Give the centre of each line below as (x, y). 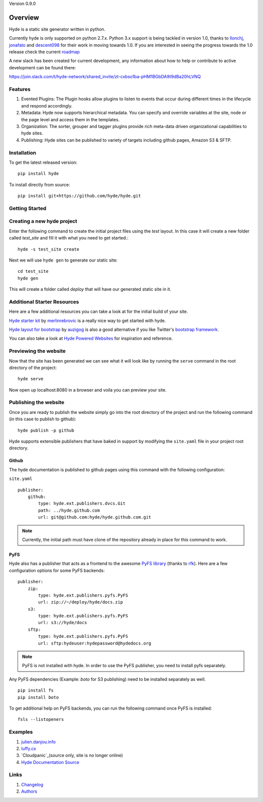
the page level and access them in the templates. (70, 119)
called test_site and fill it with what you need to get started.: (69, 238)
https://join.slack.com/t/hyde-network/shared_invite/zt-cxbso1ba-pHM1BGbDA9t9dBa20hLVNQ (105, 77)
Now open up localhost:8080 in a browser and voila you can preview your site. (88, 390)
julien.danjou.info (38, 742)
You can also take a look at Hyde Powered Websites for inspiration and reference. (91, 338)
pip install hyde (38, 174)
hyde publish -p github (46, 430)
